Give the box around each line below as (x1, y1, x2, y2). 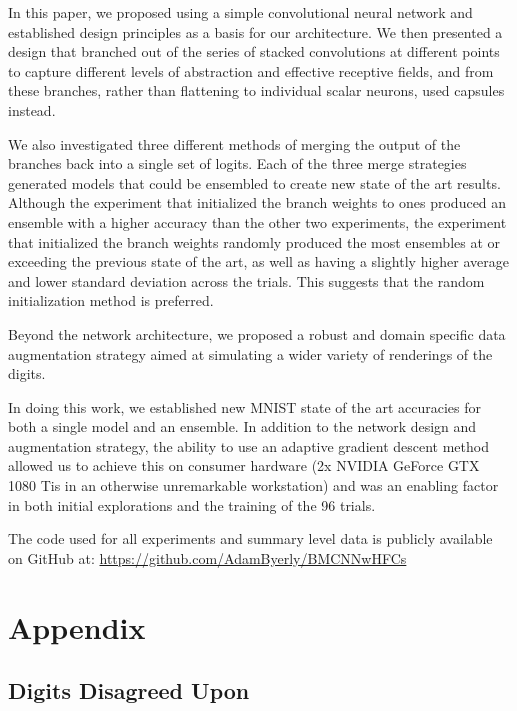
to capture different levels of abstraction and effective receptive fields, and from (8, 60, 494, 81)
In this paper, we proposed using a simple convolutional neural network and (8, 2, 473, 22)
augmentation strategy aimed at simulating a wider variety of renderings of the (8, 343, 493, 364)
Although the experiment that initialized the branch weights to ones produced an (8, 192, 507, 213)
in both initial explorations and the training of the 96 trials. (8, 494, 376, 515)
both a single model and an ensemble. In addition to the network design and (8, 416, 477, 437)
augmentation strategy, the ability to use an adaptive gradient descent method (8, 435, 489, 456)
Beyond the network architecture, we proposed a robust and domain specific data (8, 323, 506, 344)
